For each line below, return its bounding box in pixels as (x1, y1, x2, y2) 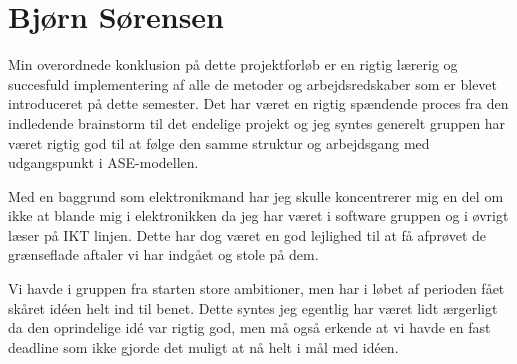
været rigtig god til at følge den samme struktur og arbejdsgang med (8, 132, 430, 153)
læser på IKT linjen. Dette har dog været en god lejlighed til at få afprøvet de (8, 224, 486, 245)
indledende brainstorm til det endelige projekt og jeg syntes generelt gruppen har (8, 112, 506, 133)
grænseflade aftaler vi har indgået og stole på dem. (8, 244, 319, 265)
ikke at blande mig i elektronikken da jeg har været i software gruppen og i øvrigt (8, 205, 509, 226)
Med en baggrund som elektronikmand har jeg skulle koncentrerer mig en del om (8, 185, 504, 206)
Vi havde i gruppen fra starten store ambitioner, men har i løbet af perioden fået (8, 278, 505, 299)
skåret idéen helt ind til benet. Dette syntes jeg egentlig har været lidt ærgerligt (8, 297, 498, 318)
